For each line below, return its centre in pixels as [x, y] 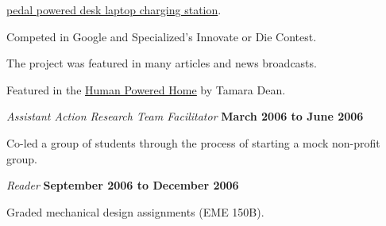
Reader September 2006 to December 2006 [123, 185]
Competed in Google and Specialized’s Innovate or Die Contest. [162, 36]
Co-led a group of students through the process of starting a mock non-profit [193, 142]
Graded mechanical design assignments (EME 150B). [135, 211]
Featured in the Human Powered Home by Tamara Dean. [146, 89]
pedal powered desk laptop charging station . [114, 10]
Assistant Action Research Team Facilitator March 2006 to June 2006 [185, 116]
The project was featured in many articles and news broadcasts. [162, 63]
